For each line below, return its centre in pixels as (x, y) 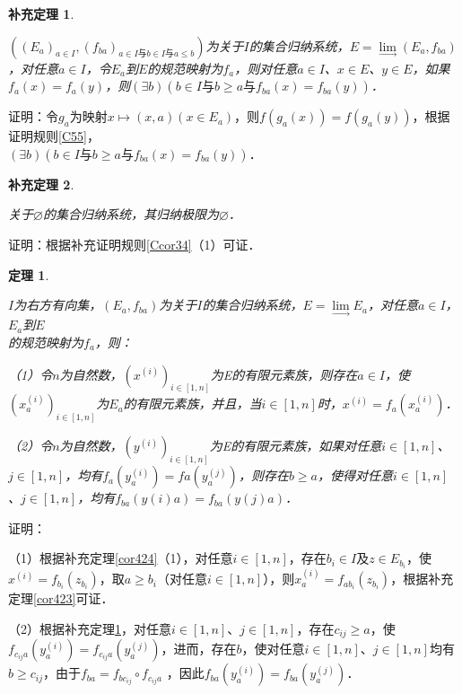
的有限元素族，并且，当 (192, 404)
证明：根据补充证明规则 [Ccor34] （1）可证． (135, 244)
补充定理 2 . (41, 184)
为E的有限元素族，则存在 (284, 374)
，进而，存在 (199, 649)
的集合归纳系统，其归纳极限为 (131, 214)
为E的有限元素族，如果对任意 (296, 446)
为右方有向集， (58, 305)
